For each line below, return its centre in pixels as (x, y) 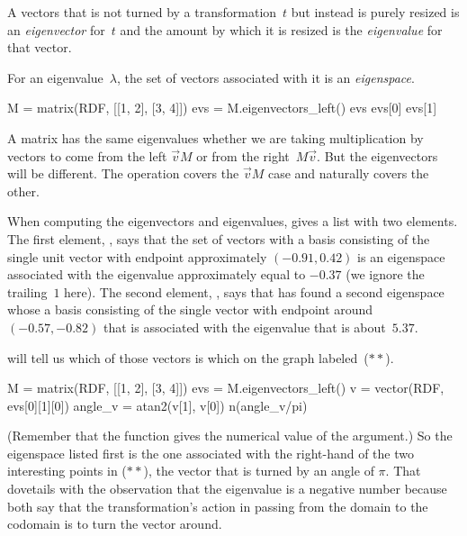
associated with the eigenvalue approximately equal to (157, 274)
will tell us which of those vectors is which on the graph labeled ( (188, 357)
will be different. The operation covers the (123, 173)
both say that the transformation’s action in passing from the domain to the (218, 506)
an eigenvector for (56, 29)
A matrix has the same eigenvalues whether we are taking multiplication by (216, 137)
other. (23, 191)
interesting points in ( (67, 471)
